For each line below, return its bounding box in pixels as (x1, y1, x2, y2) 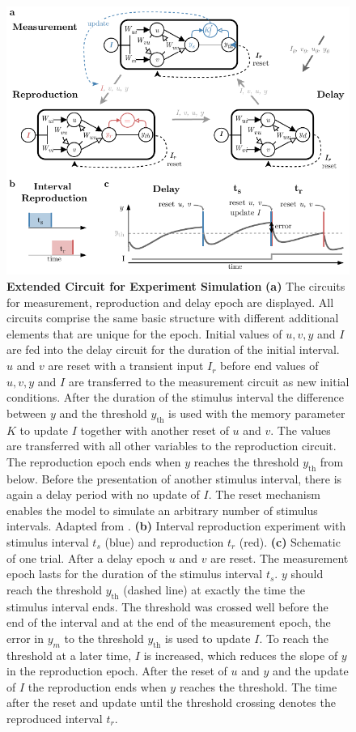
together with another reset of (80, 421, 229, 438)
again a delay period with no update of (6, 486, 200, 503)
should (290, 565, 324, 582)
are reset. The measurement (210, 549, 349, 566)
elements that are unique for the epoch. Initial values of (6, 325, 282, 342)
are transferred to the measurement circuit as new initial (68, 372, 350, 389)
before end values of (220, 357, 319, 374)
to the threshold (64, 629, 144, 646)
